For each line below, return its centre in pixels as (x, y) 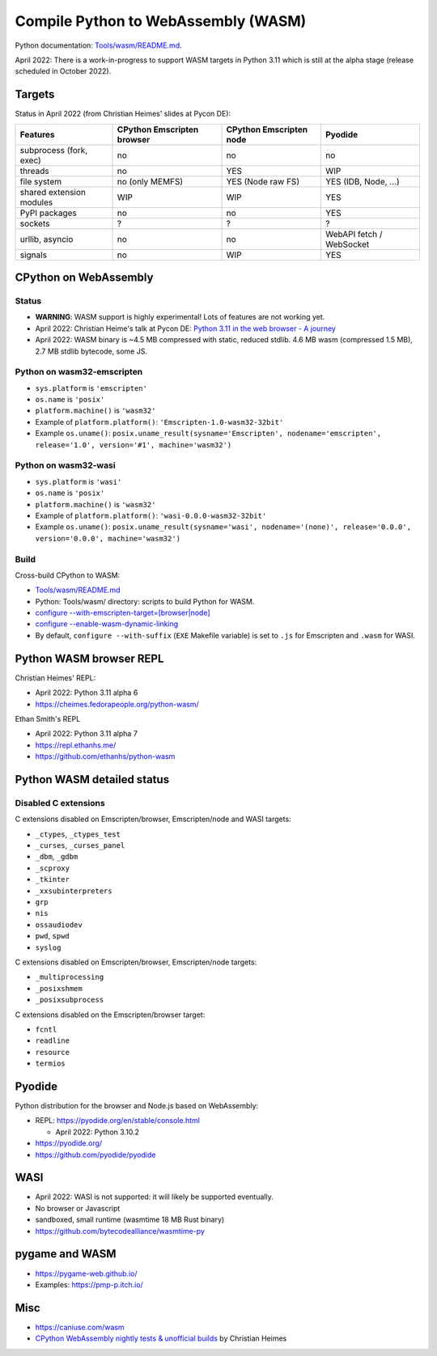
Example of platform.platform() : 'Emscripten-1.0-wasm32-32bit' (159, 422)
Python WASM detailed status (92, 780)
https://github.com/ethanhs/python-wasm (105, 756)
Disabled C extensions (60, 803)
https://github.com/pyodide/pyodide (95, 1155)
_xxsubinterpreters (74, 891)
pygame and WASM (66, 1254)
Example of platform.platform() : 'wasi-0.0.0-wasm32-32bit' (151, 515)
